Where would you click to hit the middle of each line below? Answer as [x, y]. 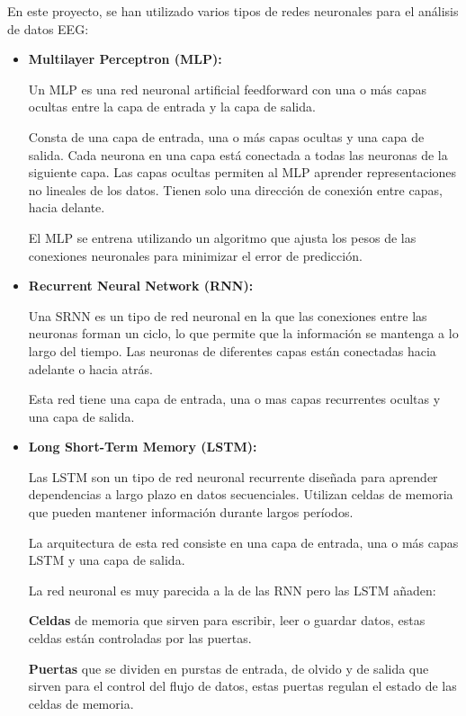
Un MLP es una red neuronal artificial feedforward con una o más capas [228, 89]
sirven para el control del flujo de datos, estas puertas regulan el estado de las [242, 686]
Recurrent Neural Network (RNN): [141, 286]
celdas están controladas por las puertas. [140, 638]
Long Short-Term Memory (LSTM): [143, 447]
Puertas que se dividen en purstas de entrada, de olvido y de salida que [229, 668]
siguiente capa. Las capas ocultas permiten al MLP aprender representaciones [242, 172]
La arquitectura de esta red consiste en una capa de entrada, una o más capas [243, 542]
